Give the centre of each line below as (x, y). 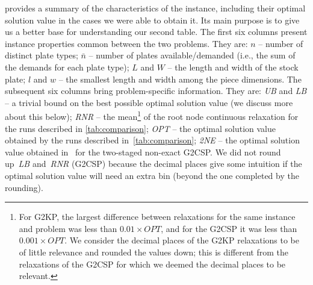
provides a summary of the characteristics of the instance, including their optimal (155, 8)
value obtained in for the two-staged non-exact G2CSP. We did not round (143, 152)
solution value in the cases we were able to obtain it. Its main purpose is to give (152, 20)
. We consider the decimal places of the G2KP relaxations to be (182, 240)
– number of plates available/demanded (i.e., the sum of (192, 55)
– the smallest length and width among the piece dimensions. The (180, 79)
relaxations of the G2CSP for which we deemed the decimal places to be (152, 264)
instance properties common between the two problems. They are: (126, 43)
